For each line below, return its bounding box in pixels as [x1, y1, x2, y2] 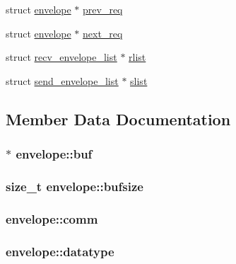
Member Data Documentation [6, 108, 231, 130]
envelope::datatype [6, 242, 114, 260]
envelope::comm [6, 210, 98, 227]
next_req [83, 25, 123, 40]
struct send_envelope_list [6, 73, 119, 88]
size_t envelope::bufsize [6, 177, 143, 195]
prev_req [83, 2, 123, 16]
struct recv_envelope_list [6, 50, 117, 64]
